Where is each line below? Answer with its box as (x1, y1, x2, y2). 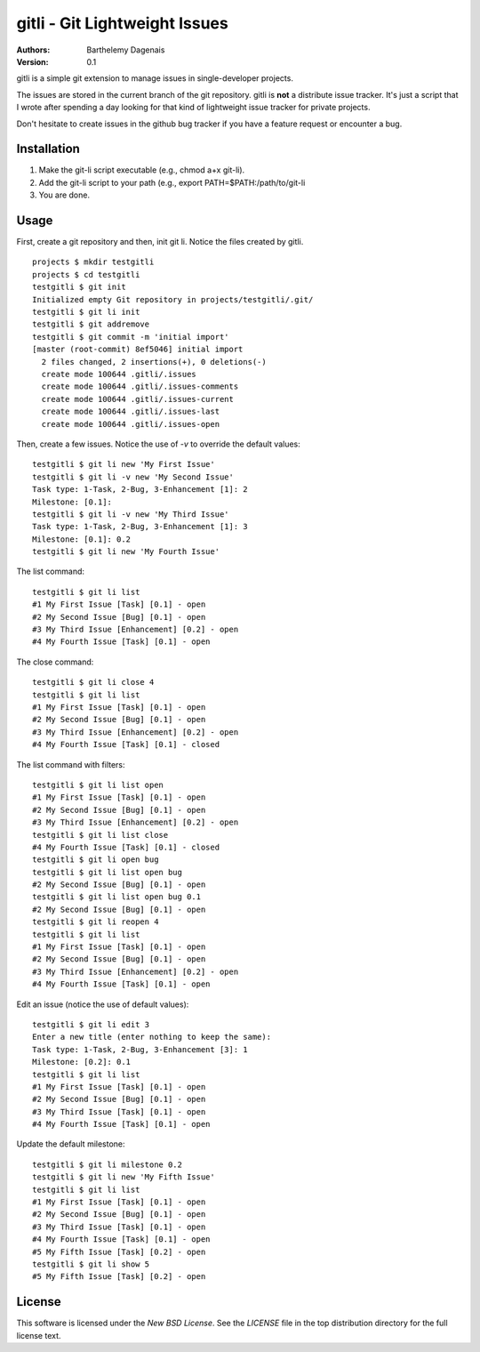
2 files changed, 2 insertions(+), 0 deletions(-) (41, 357, 267, 366)
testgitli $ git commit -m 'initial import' (32, 332, 230, 342)
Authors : (16, 44, 51, 55)
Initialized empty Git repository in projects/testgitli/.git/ (32, 294, 314, 304)
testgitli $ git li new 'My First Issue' (32, 459, 215, 470)
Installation (16, 141, 80, 157)
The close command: (16, 656, 94, 667)
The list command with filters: (16, 759, 125, 769)
